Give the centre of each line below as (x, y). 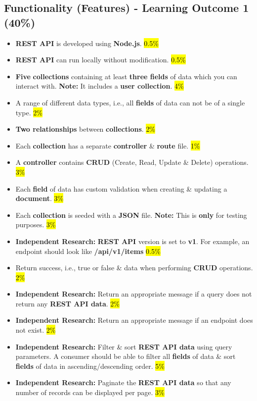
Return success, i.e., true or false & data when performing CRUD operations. (134, 268)
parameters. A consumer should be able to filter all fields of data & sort (126, 356)
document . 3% (40, 198)
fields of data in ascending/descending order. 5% (90, 366)
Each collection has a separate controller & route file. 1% (108, 145)
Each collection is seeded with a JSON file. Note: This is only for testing (131, 215)
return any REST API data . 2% (68, 303)
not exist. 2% (36, 330)
